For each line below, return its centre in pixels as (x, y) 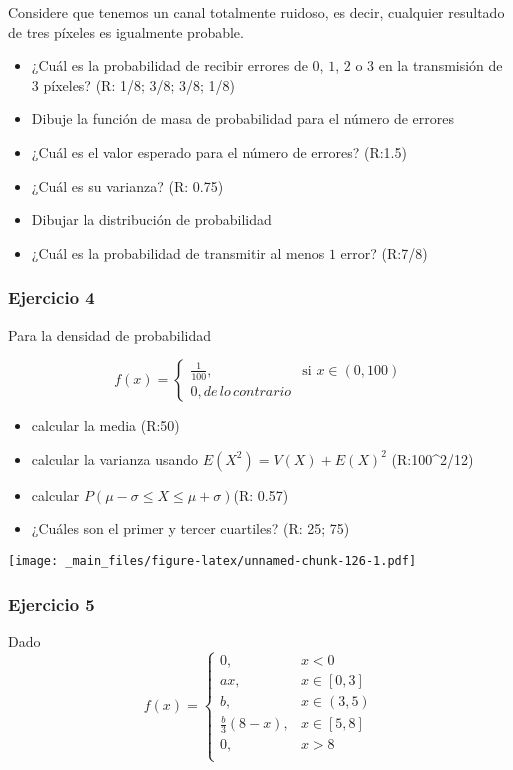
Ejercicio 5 (51, 603)
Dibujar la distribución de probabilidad (151, 219)
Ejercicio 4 (51, 297)
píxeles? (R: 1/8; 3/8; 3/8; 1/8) (139, 84)
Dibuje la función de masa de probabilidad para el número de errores (242, 118)
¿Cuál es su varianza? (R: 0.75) (127, 185)
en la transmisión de (440, 65)
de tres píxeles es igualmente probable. (126, 31)
